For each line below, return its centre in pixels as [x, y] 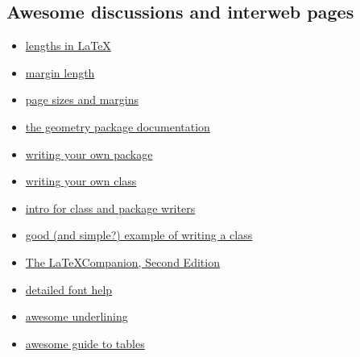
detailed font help [69, 289]
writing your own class [81, 181]
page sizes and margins [82, 100]
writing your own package [89, 154]
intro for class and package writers [110, 208]
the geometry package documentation [118, 126]
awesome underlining [77, 316]
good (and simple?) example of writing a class [139, 235]
